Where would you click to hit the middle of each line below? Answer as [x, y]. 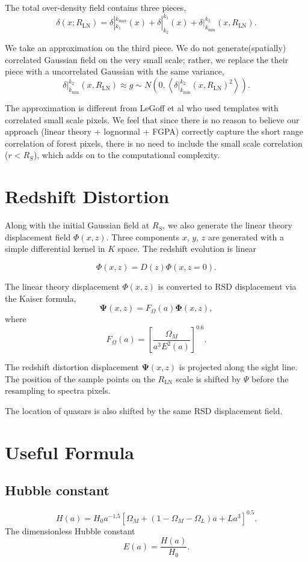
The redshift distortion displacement [72, 367]
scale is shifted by [208, 378]
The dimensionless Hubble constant [70, 530]
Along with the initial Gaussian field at [77, 225]
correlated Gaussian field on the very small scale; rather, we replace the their [147, 59]
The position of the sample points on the [80, 378]
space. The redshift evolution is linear [187, 249]
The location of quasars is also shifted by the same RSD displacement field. [144, 411]
